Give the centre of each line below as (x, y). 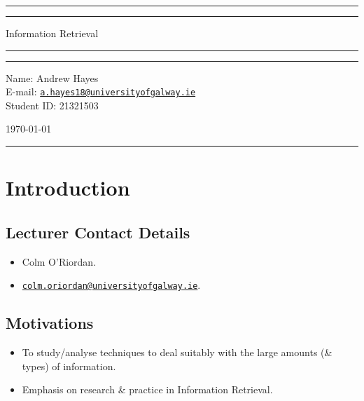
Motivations (50, 323)
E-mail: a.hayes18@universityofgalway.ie (101, 91)
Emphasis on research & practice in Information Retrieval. (147, 389)
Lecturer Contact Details (98, 232)
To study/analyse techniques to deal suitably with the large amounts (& (177, 352)
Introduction (68, 188)
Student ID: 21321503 (52, 105)
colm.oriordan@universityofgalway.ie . (111, 285)
